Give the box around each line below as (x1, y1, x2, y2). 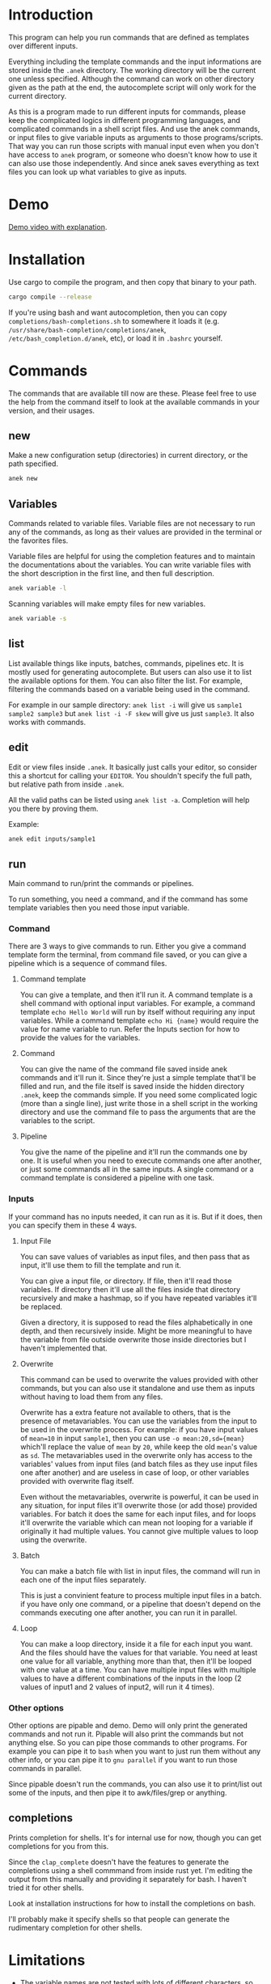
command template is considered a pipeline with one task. (19, 1173, 214, 1183)
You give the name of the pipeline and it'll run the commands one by (19, 1147, 248, 1157)
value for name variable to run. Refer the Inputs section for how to (19, 1024, 240, 1034)
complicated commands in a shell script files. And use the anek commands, (8, 124, 260, 134)
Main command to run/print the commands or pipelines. (8, 879, 194, 888)
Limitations (8, 1952, 86, 1969)
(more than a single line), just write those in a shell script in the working (19, 1099, 258, 1109)
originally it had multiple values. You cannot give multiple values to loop (19, 1526, 259, 1536)
